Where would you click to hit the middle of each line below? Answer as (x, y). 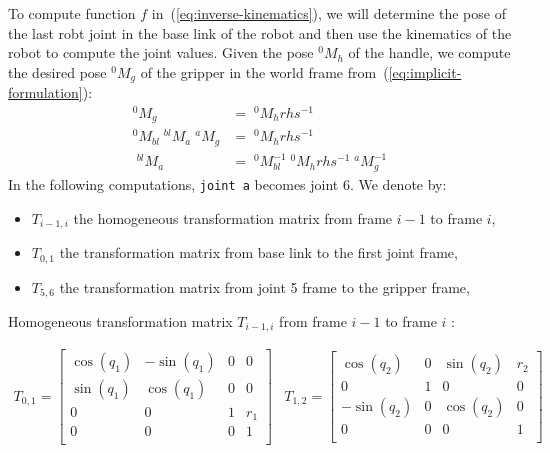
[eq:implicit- (425, 71)
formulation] (45, 92)
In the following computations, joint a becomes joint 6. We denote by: (227, 183)
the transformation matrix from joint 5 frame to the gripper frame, (264, 286)
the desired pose (57, 71)
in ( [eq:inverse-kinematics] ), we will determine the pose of (328, 13)
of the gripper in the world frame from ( (264, 71)
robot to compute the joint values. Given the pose (161, 52)
